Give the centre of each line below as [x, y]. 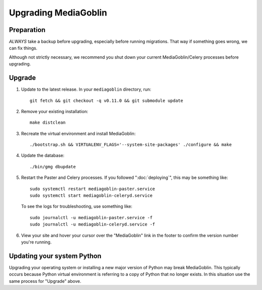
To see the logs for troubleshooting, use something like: [77, 207]
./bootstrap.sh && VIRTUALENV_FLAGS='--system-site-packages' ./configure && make [131, 145]
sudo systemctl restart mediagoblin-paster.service [92, 189]
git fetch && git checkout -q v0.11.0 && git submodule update [106, 100]
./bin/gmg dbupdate [53, 167]
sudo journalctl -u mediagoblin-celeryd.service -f [92, 225]
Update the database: [43, 156]
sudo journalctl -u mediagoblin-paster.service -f [91, 217]
